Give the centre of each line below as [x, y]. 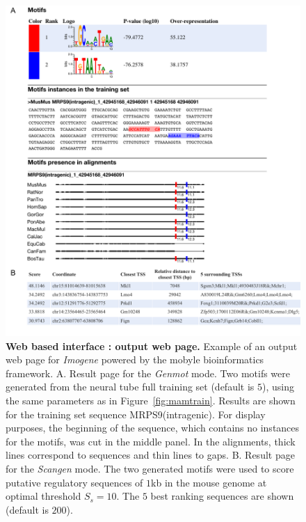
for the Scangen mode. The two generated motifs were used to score [150, 468]
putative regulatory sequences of [74, 482]
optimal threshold [43, 496]
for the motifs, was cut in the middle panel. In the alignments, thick [151, 441]
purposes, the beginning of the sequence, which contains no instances [153, 428]
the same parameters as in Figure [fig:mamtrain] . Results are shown [151, 400]
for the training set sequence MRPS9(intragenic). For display [136, 414]
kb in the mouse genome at [209, 482]
